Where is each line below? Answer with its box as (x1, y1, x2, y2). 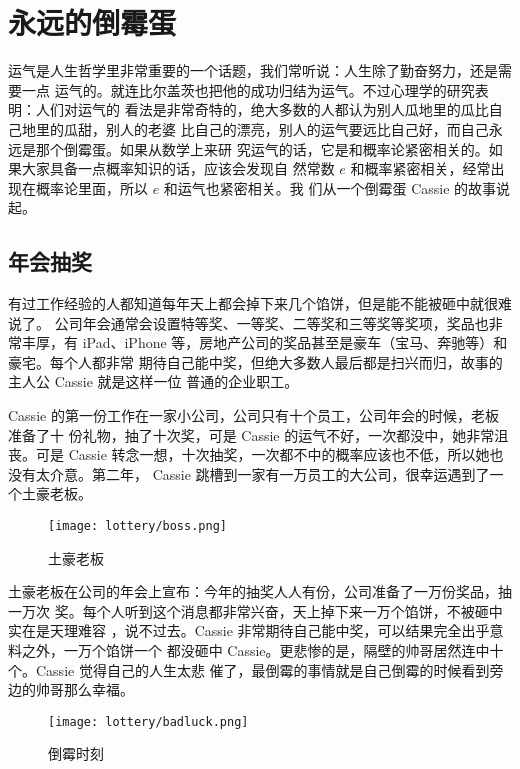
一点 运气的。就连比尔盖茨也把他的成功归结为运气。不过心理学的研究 (21, 79, 475, 100)
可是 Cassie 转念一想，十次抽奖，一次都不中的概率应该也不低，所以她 (35, 444, 490, 465)
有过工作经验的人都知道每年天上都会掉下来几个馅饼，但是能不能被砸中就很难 (8, 293, 512, 314)
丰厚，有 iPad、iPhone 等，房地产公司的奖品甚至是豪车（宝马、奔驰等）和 (21, 332, 508, 353)
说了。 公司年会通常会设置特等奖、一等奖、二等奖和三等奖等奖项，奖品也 (8, 312, 489, 333)
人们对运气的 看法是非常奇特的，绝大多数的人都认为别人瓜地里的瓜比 (35, 99, 489, 120)
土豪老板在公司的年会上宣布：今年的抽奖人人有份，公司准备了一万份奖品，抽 (8, 581, 512, 602)
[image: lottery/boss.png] (48, 519, 227, 534)
